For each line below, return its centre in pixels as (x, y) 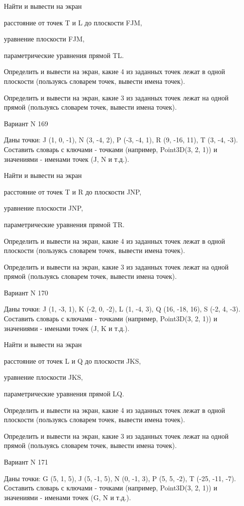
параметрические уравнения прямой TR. (64, 224)
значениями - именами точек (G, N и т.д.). (67, 497)
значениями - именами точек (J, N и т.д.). (67, 159)
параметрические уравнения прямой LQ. (64, 394)
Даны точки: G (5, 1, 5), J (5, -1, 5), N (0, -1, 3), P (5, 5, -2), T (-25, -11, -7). (120, 478)
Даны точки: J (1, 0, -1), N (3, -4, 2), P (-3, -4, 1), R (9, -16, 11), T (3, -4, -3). (121, 140)
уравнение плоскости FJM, (44, 39)
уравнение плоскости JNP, (44, 208)
